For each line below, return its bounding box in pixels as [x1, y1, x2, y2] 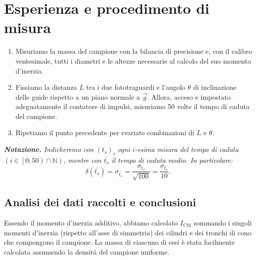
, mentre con [63, 154, 101, 165]
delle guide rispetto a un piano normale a [15, 91, 140, 102]
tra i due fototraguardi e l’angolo [86, 82, 186, 92]
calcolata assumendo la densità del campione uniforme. [4, 246, 169, 257]
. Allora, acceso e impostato [147, 91, 231, 102]
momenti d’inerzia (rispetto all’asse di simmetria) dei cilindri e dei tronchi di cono [4, 227, 252, 237]
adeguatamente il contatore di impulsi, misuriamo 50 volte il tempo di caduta [15, 101, 250, 111]
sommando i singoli [193, 217, 252, 227]
